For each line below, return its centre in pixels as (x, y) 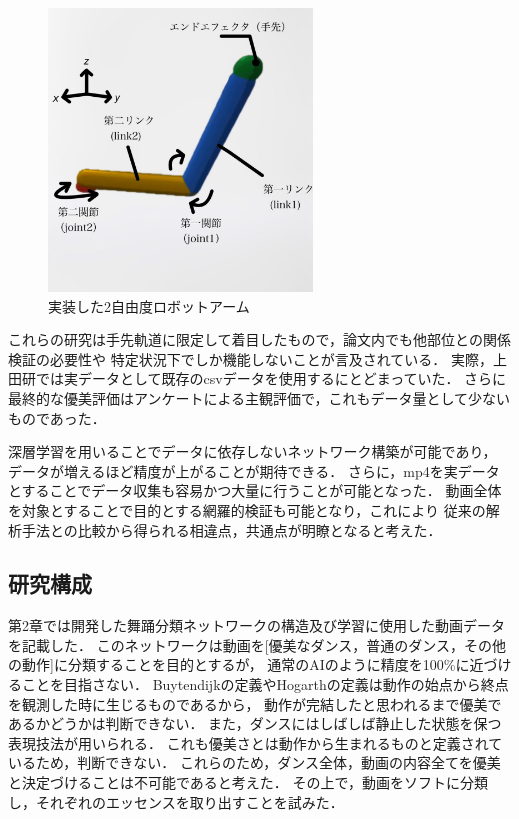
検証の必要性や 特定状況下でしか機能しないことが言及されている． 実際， (250, 358)
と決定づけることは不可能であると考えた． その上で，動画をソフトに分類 (248, 782)
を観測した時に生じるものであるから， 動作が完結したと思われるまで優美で (255, 703)
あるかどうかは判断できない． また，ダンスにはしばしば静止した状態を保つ (255, 723)
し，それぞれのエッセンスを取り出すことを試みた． (176, 801)
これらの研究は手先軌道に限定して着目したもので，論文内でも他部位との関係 (259, 339)
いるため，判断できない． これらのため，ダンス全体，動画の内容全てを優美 (254, 762)
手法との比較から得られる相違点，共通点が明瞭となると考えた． (231, 529)
